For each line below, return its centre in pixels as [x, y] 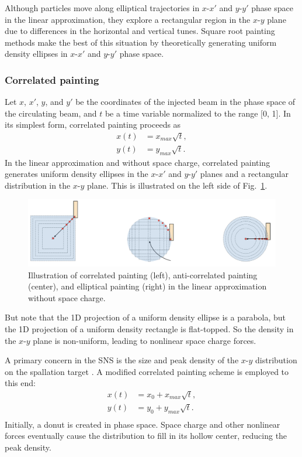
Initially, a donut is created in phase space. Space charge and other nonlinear [143, 424]
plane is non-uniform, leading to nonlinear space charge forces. [145, 340]
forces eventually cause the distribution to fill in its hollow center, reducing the [146, 436]
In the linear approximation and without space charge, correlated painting [138, 162]
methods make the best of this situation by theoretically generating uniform [141, 42]
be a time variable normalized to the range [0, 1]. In [198, 113]
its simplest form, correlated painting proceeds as [93, 125]
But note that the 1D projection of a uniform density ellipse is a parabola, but [145, 317]
